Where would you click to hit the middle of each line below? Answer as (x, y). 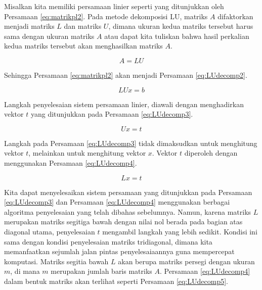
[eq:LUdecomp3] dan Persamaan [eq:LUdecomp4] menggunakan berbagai (117, 202)
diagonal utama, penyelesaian (50, 231)
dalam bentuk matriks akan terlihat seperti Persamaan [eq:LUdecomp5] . (116, 281)
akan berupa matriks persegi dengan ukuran (186, 261)
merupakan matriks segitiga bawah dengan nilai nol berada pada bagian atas (123, 222)
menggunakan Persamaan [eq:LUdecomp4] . (71, 162)
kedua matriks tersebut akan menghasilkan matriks (83, 46)
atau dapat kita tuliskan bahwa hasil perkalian (177, 36)
